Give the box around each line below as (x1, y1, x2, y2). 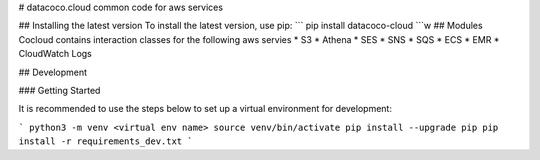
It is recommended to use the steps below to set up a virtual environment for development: (18, 103, 392, 115)
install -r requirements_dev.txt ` (18, 136, 194, 147)
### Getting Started (18, 84, 101, 96)
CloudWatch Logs (18, 48, 92, 60)
